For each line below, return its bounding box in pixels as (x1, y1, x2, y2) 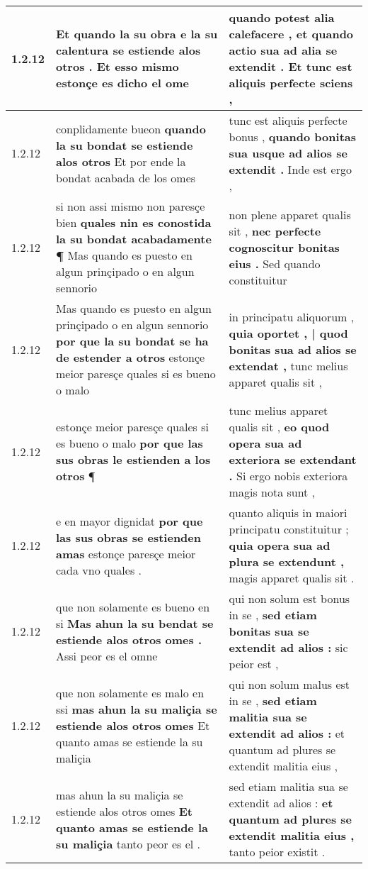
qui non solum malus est (229, 676, 350, 692)
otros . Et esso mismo (56, 58, 179, 74)
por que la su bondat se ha (56, 333, 209, 349)
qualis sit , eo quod (229, 419, 330, 435)
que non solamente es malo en (56, 684, 205, 701)
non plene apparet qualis (229, 206, 351, 223)
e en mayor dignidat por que (56, 512, 203, 529)
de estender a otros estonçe (56, 349, 205, 365)
